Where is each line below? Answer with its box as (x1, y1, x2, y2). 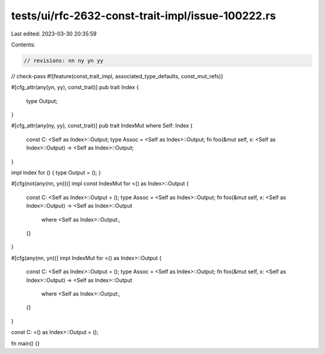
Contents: (11, 41, 36, 48)
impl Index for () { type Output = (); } (11, 169, 101, 176)
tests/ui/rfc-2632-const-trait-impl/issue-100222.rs (11, 9, 276, 22)
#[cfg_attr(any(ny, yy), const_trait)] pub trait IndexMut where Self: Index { (11, 122, 193, 129)
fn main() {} (11, 340, 40, 347)
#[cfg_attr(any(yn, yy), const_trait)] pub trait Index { (11, 84, 139, 91)
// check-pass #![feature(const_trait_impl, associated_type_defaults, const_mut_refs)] (11, 72, 223, 79)
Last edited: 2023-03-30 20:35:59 (11, 30, 97, 37)
